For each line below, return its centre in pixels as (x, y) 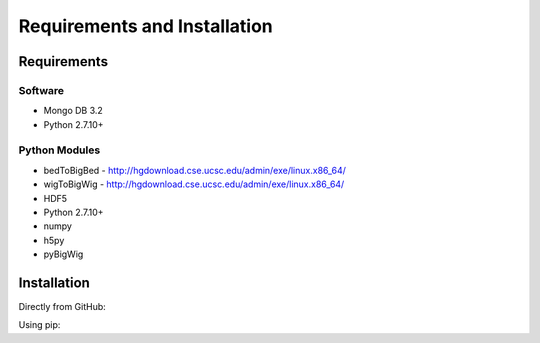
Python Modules (59, 150)
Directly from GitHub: (62, 307)
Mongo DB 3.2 (73, 111)
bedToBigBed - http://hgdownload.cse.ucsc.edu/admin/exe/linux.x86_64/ (195, 170)
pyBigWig (63, 254)
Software (41, 90)
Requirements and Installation (146, 26)
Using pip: (39, 325)
